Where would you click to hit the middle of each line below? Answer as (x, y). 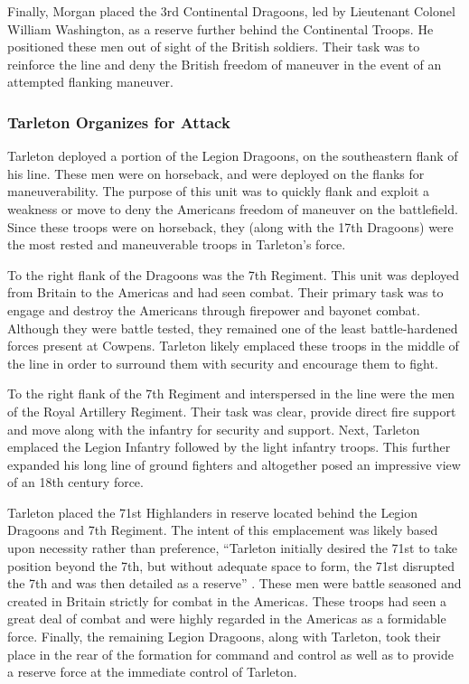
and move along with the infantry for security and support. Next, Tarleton (214, 429)
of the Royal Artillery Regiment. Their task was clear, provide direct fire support (232, 411)
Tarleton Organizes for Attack (119, 122)
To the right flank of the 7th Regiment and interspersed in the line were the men (231, 394)
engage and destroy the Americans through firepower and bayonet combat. (214, 309)
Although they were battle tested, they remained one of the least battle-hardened (233, 328)
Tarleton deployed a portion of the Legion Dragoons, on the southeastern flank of (233, 156)
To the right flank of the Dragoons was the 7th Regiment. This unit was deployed (234, 274)
